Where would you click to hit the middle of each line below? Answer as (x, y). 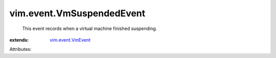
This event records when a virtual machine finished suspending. (90, 28)
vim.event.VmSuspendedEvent (77, 13)
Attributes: (20, 49)
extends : (19, 40)
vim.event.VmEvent (70, 40)
